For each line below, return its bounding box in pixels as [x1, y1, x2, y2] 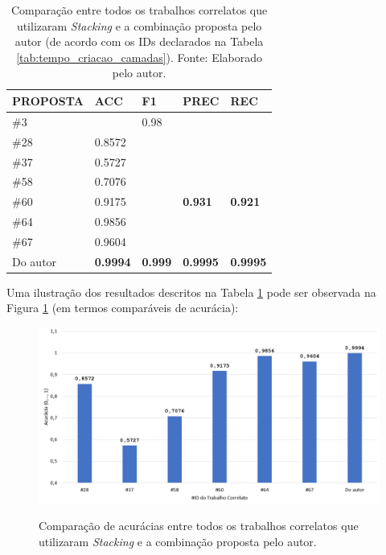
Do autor [12, 253, 57, 269]
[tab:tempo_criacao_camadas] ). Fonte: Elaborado [16, 48, 263, 65]
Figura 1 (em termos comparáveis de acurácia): [6, 299, 239, 316]
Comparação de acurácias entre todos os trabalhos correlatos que [39, 517, 359, 534]
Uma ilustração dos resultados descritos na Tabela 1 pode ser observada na [6, 283, 376, 300]
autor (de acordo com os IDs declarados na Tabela [14, 33, 264, 50]
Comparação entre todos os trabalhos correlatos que [11, 2, 268, 18]
